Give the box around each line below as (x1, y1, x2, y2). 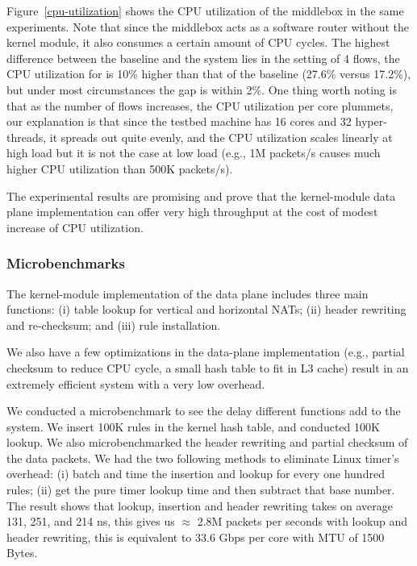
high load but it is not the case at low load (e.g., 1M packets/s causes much (6, 144, 381, 161)
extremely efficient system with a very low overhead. (6, 375, 265, 392)
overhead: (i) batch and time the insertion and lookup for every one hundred (6, 465, 385, 482)
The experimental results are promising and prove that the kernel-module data (6, 187, 396, 204)
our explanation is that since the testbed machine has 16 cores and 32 (6, 113, 352, 130)
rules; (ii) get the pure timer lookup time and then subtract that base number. (6, 481, 395, 498)
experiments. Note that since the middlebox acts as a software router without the (6, 18, 410, 35)
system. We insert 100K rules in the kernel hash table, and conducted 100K (6, 418, 380, 435)
